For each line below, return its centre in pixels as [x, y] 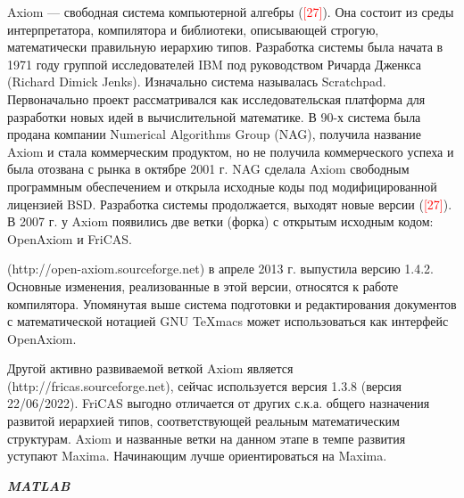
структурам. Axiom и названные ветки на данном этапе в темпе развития [207, 438]
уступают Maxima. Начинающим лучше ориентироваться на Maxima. [197, 456]
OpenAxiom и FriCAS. [70, 238]
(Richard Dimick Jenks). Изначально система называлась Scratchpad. [197, 82]
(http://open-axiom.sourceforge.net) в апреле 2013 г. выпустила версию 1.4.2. [221, 269]
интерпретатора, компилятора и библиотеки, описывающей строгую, [193, 29]
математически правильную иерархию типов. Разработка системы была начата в [225, 47]
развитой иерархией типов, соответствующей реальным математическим [203, 421]
